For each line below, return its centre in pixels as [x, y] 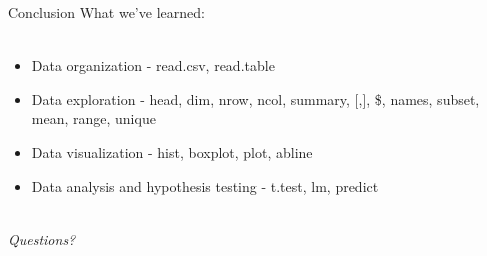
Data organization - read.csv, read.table [153, 65]
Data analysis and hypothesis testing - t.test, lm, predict [205, 185]
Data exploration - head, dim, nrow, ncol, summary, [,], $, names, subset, [255, 98]
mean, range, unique [93, 118]
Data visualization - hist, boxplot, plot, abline [172, 151]
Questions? [42, 238]
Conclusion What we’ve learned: [106, 12]
